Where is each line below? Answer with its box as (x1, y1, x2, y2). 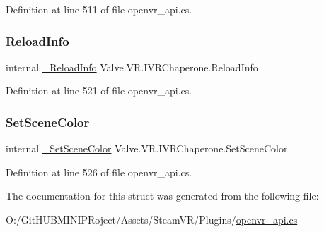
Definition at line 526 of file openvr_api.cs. (6, 164, 192, 179)
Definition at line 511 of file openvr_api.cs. (6, 2, 192, 16)
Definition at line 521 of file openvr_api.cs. (6, 83, 192, 98)
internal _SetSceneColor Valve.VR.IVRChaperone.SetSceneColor (6, 141, 288, 156)
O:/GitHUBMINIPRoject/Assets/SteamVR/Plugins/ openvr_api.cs (6, 212, 298, 226)
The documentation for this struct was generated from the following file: (6, 188, 319, 203)
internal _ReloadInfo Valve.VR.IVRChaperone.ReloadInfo (6, 59, 258, 74)
